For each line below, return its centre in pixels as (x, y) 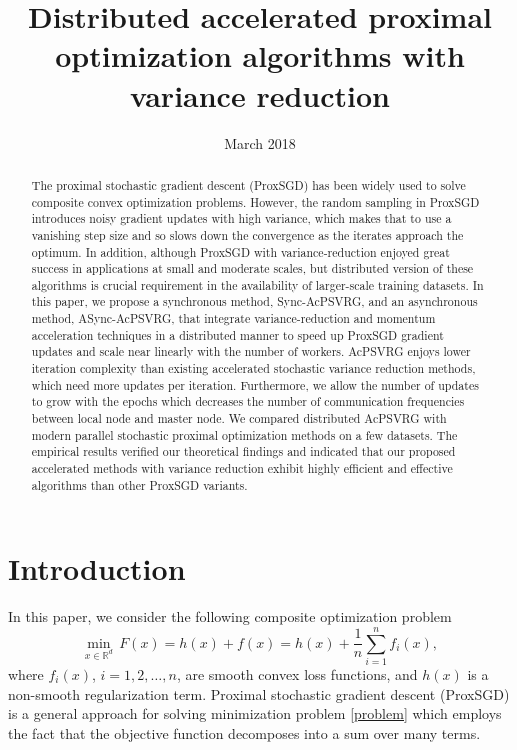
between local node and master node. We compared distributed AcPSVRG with (239, 418)
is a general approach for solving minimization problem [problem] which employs (255, 713)
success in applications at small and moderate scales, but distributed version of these (252, 268)
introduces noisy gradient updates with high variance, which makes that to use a (241, 218)
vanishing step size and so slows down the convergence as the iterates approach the (247, 234)
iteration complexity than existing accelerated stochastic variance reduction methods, (253, 368)
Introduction (97, 568)
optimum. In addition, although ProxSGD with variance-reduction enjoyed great (240, 251)
